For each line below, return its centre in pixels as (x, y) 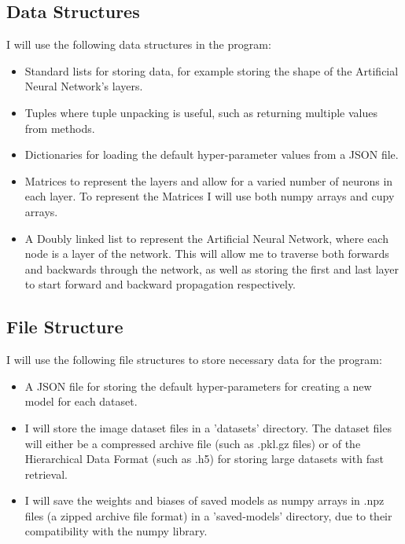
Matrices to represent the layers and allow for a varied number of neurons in (209, 180)
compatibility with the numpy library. (116, 531)
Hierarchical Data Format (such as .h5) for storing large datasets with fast (204, 459)
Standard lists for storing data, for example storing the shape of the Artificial (212, 70)
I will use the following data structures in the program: (139, 44)
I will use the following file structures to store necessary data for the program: (194, 360)
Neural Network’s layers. (84, 86)
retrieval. (46, 474)
